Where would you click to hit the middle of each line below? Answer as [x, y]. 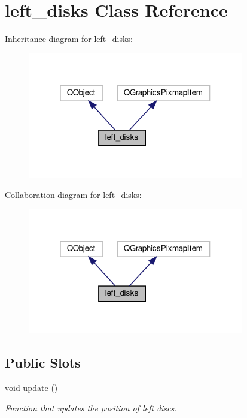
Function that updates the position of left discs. [91, 408]
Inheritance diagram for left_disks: [69, 39]
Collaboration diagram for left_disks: [73, 195]
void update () [31, 388]
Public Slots [43, 363]
